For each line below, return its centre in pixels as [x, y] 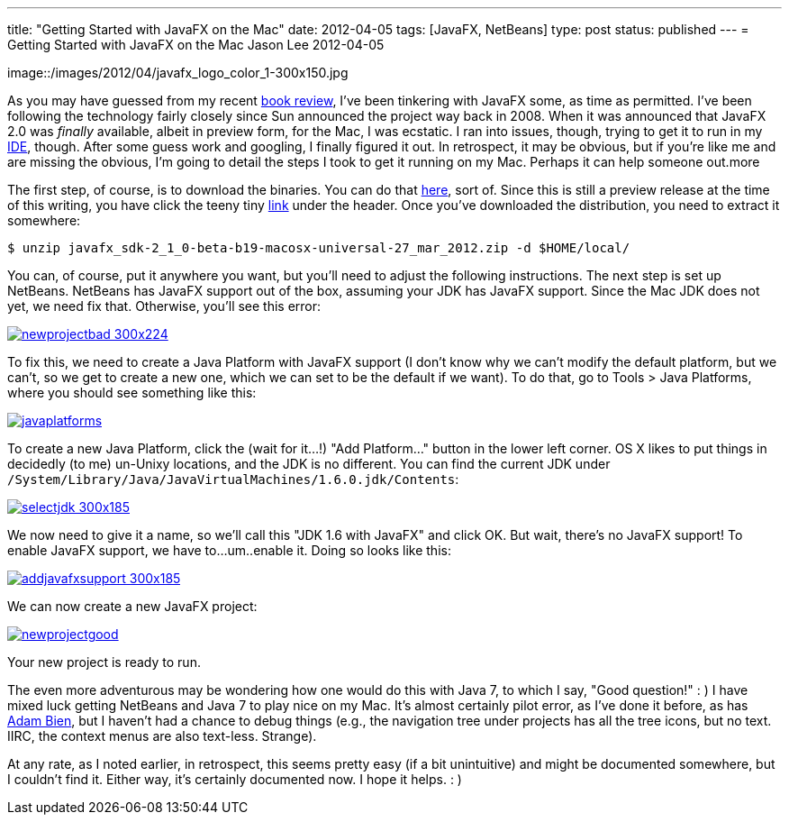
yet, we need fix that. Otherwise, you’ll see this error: [164, 306]
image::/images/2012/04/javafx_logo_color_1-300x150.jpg [178, 73]
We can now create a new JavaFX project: [132, 606]
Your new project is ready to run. [104, 662]
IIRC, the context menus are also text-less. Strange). [162, 736]
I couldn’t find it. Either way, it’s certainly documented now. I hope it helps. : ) [235, 779]
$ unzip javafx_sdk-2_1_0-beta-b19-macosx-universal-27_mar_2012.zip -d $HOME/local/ [319, 248]
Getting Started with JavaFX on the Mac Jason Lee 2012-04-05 [196, 45]
